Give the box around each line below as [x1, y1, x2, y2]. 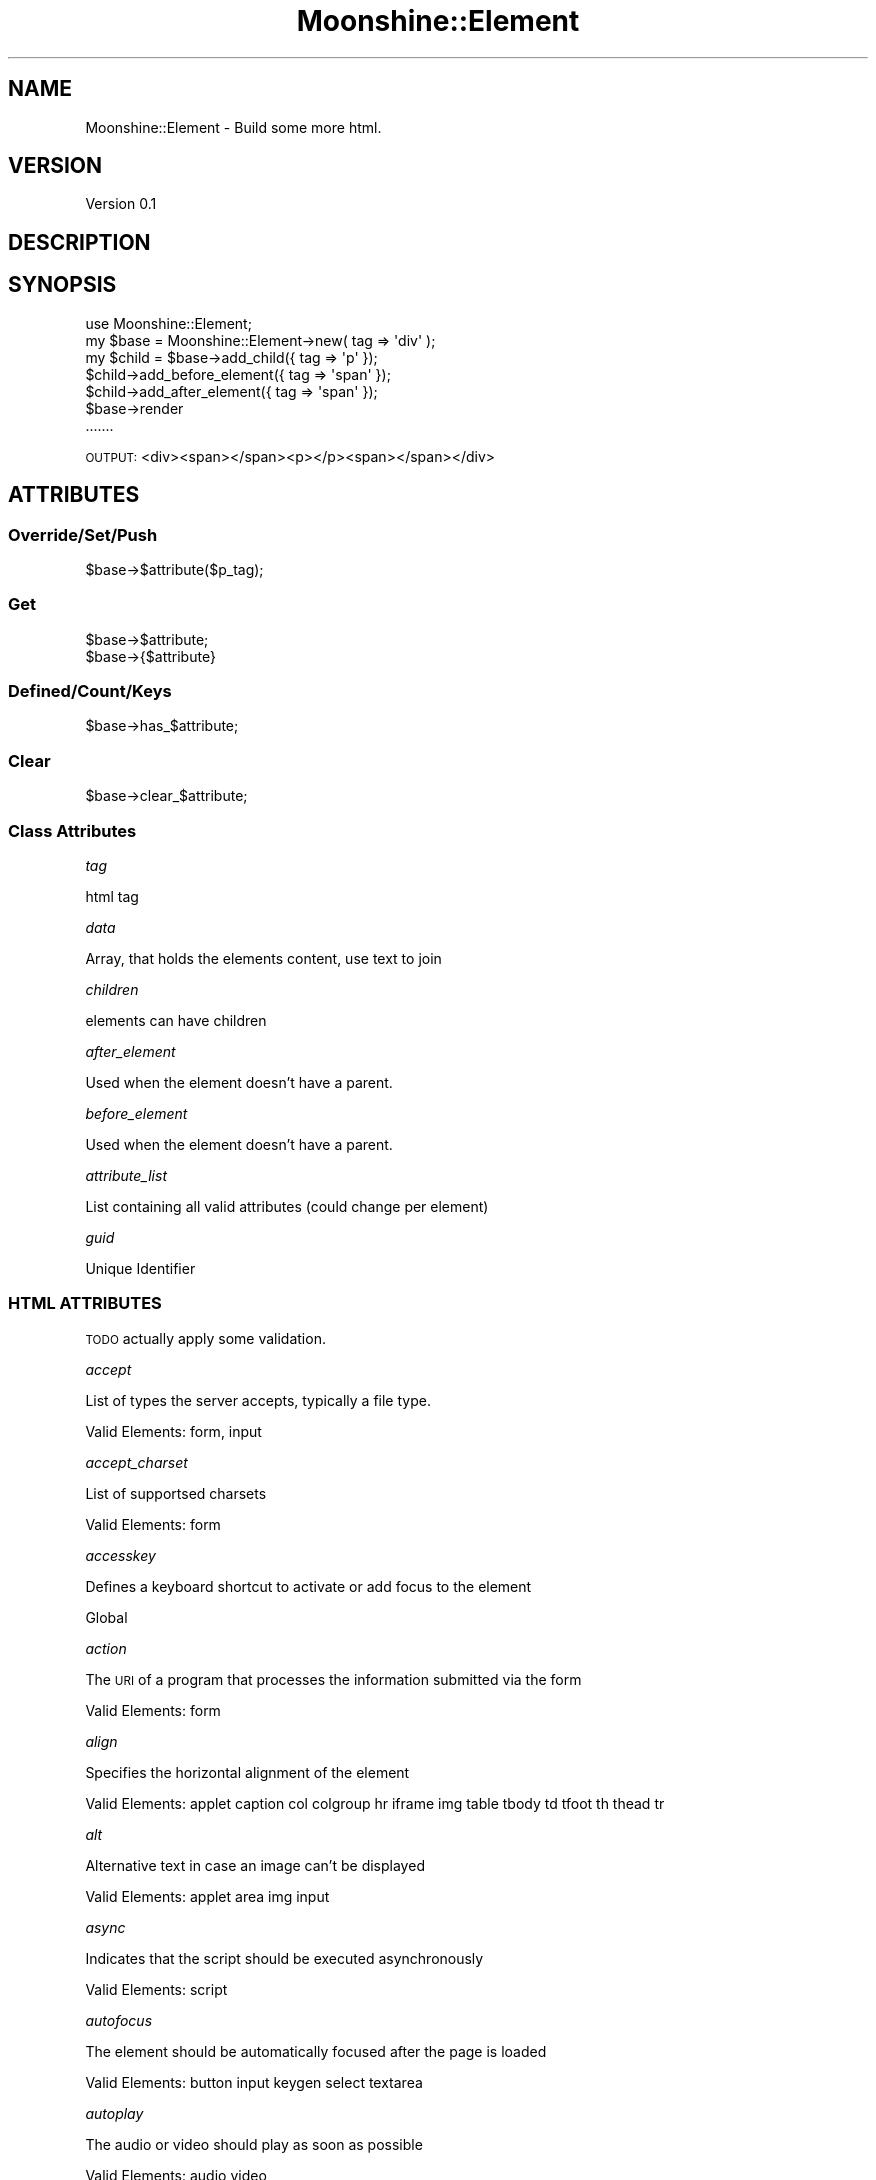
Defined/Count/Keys [8, 681, 172, 702]
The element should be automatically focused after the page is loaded [85, 2042, 547, 2060]
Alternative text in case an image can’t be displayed [85, 1856, 425, 1874]
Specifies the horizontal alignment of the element [85, 1763, 410, 1781]
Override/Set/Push [8, 524, 158, 545]
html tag [85, 887, 139, 905]
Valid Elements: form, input [85, 1422, 262, 1440]
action [85, 1639, 127, 1657]
